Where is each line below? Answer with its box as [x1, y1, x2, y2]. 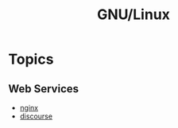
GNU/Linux [96, 6, 171, 24]
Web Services [8, 82, 79, 95]
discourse [19, 111, 53, 121]
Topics [8, 50, 54, 68]
